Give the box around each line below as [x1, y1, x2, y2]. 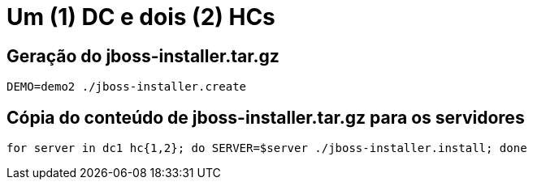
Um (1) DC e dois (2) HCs [6, 3, 275, 31]
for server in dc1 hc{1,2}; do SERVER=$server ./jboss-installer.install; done [6, 142, 527, 155]
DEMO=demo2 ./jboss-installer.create [6, 80, 247, 94]
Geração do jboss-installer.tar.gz [6, 45, 279, 66]
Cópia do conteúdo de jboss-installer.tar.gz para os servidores [6, 107, 525, 128]
